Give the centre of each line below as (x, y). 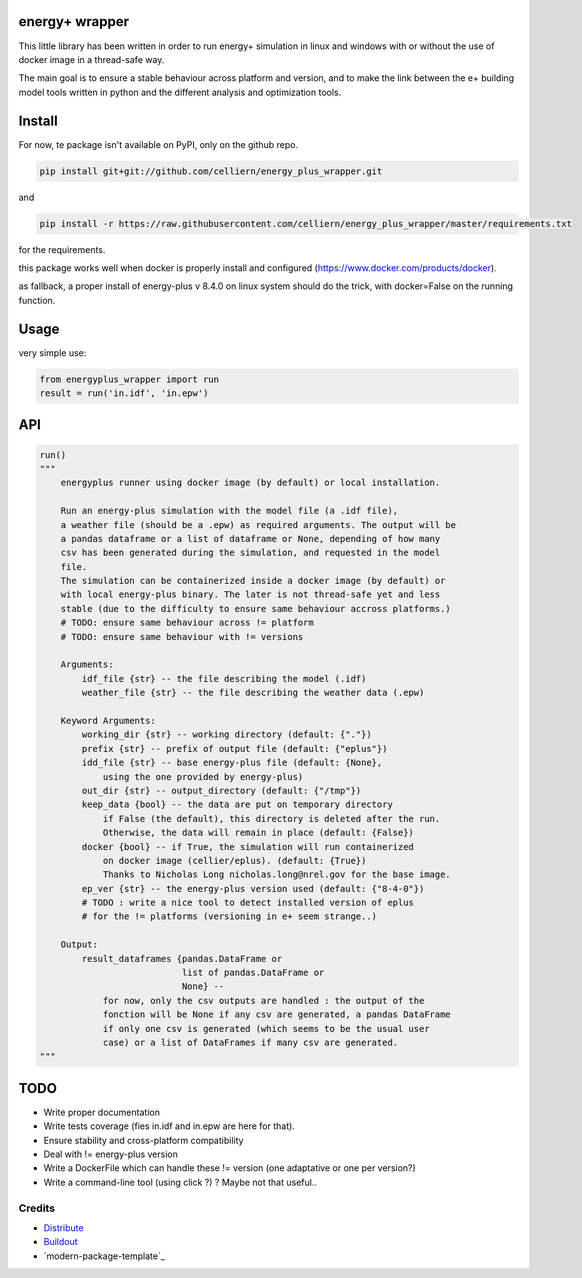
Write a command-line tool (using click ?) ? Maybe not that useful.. (180, 1182)
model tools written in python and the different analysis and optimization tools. (180, 92)
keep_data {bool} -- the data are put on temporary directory (237, 804)
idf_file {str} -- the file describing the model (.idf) (224, 678)
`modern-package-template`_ (104, 1256)
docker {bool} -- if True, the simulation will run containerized (248, 846)
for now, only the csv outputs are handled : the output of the (263, 1000)
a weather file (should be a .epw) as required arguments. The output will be (258, 524)
